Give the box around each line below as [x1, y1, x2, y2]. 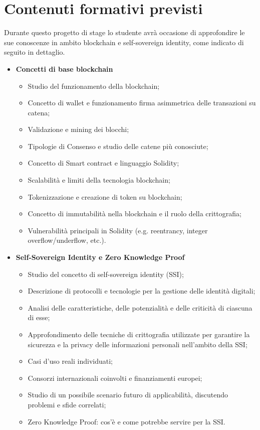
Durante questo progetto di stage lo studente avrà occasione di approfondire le [4, 27, 245, 38]
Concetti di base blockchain [16, 63, 113, 74]
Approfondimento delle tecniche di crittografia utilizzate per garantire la [28, 329, 250, 339]
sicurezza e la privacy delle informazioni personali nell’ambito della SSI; [28, 339, 247, 349]
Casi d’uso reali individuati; [28, 356, 113, 366]
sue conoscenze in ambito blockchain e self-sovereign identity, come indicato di [4, 37, 244, 47]
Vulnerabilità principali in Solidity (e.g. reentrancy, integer [28, 225, 208, 235]
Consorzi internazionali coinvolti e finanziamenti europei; [28, 372, 202, 383]
